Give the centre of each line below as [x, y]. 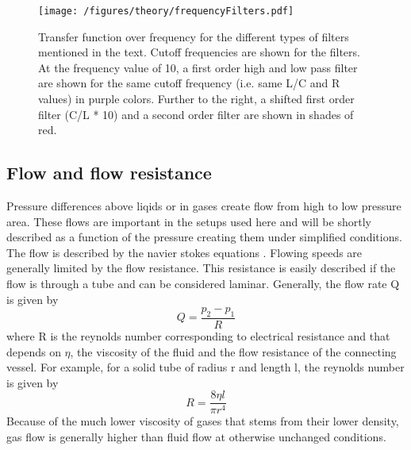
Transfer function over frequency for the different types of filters [194, 36]
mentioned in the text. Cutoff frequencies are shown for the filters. [199, 52]
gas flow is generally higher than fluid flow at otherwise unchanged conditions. [196, 437]
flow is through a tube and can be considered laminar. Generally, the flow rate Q [203, 283]
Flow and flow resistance [109, 173]
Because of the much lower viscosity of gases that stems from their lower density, [203, 421]
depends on [34, 351]
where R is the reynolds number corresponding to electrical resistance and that [198, 336]
